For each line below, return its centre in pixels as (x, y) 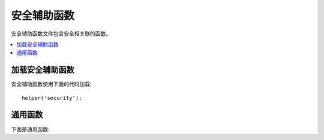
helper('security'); (52, 98)
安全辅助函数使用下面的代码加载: (52, 84)
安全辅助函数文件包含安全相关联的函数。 (61, 34)
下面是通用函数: (31, 129)
